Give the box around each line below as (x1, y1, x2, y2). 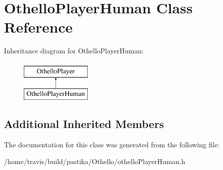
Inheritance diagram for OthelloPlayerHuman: (4, 45, 144, 56)
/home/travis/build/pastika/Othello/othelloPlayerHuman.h (4, 156, 185, 166)
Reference (4, 17, 73, 37)
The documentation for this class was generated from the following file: (4, 139, 220, 150)
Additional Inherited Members (4, 116, 164, 131)
